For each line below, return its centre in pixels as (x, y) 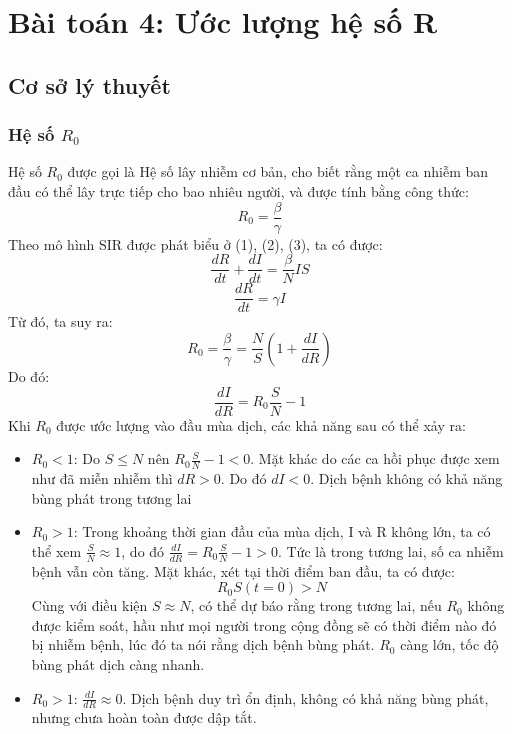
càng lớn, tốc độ (449, 644)
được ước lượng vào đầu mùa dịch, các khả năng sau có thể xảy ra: (261, 424)
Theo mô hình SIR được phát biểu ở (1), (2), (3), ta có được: (195, 243)
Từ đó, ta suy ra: (60, 321)
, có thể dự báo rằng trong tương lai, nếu (316, 605)
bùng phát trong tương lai (111, 497)
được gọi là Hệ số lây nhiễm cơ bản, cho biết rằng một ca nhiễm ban (278, 171)
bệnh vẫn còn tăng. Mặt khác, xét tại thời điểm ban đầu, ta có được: (243, 570)
